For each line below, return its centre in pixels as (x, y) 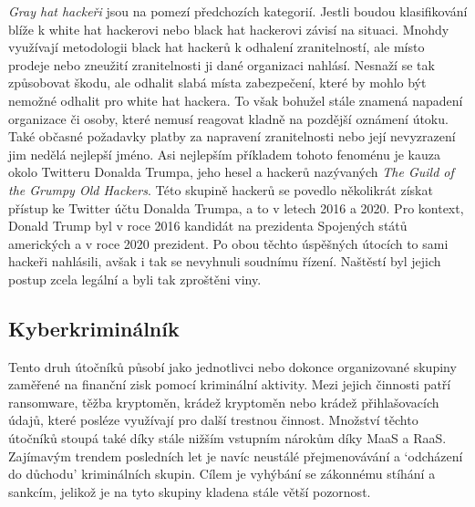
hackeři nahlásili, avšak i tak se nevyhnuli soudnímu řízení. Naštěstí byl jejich (225, 261)
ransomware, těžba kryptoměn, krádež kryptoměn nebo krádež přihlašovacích (224, 402)
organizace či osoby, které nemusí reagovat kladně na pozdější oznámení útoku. (228, 118)
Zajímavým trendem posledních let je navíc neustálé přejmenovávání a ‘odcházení (236, 455)
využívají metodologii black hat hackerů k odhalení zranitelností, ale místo (217, 47)
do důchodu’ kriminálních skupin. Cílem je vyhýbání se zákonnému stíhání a (222, 474)
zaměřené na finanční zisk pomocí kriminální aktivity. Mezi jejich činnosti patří (230, 384)
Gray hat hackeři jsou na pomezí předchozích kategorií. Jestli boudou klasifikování (238, 11)
